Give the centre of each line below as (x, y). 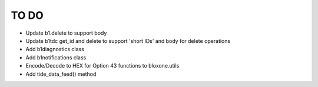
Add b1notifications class (56, 57)
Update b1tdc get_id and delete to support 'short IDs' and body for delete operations (128, 41)
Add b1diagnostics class (55, 49)
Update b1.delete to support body (66, 33)
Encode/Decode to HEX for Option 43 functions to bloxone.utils (102, 66)
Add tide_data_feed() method (61, 74)
